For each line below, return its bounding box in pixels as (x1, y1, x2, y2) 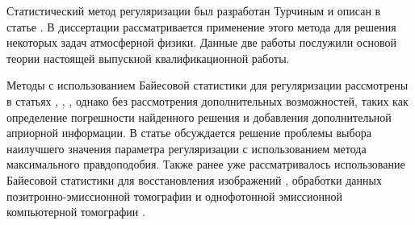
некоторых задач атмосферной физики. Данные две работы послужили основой (6, 34, 396, 51)
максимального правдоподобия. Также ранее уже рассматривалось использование (6, 156, 405, 173)
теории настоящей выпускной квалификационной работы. (6, 49, 290, 66)
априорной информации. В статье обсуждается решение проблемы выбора (6, 124, 371, 141)
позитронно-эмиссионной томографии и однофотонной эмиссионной (6, 187, 342, 204)
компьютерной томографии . (6, 203, 145, 220)
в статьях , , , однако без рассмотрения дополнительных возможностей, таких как (6, 92, 409, 109)
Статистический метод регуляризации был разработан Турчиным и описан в (6, 2, 381, 19)
